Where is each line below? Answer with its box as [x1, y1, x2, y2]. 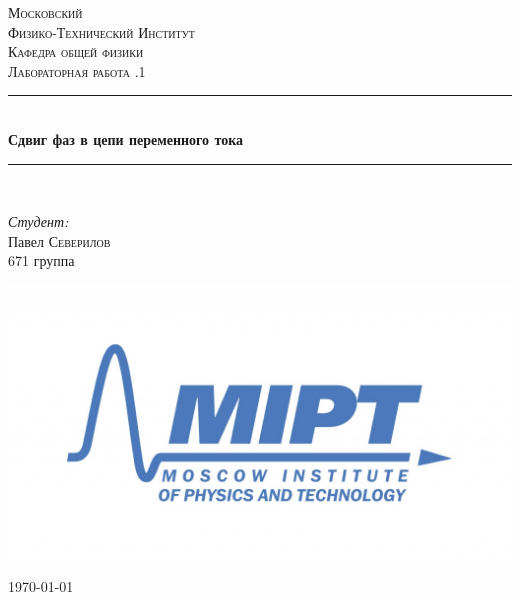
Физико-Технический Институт [8, 21, 195, 42]
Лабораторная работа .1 [8, 60, 146, 81]
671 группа [8, 250, 75, 271]
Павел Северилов [8, 230, 111, 251]
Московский [8, 2, 83, 22]
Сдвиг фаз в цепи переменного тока [8, 128, 243, 149]
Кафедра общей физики [8, 41, 144, 62]
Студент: [8, 211, 69, 232]
